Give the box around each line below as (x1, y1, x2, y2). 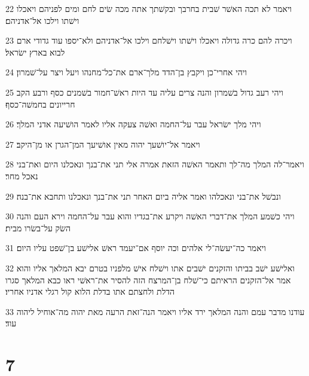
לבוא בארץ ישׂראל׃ (5, 45, 65, 58)
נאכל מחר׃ (5, 169, 38, 182)
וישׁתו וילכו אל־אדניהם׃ (5, 14, 79, 26)
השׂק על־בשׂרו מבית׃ (5, 221, 71, 234)
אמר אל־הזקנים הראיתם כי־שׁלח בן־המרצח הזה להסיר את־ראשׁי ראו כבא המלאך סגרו (5, 273, 291, 286)
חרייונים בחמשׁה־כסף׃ (5, 97, 75, 110)
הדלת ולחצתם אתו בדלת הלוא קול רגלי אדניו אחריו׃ (5, 285, 175, 298)
